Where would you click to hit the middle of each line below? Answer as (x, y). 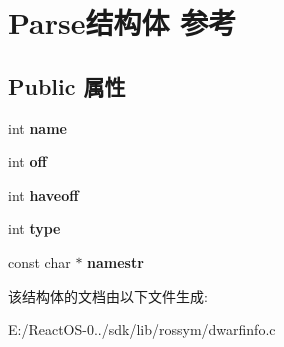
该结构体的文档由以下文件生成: (108, 295)
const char (39, 261)
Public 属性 (67, 85)
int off (27, 161)
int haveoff (43, 194)
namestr (115, 261)
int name (37, 127)
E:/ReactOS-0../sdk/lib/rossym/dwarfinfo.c (142, 329)
